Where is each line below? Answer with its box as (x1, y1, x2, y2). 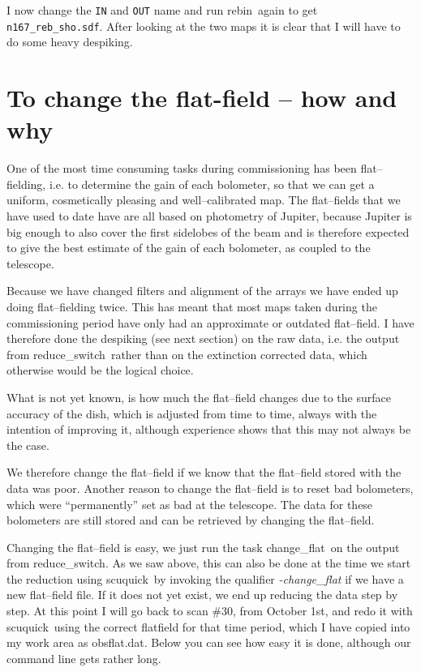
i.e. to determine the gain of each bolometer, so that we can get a (49, 175, 375, 192)
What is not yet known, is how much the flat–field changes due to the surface (6, 388, 391, 405)
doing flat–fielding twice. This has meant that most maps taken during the (6, 297, 377, 315)
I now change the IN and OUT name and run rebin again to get (6, 2, 318, 18)
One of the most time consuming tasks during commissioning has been (6, 160, 357, 177)
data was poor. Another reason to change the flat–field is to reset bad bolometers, (6, 479, 414, 496)
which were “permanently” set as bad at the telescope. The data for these (6, 495, 373, 512)
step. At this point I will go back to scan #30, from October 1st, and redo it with (6, 602, 413, 619)
